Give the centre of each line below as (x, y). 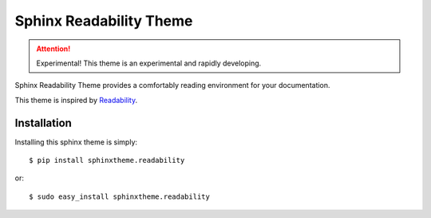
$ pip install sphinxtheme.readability (107, 161)
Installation (43, 123)
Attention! (53, 49)
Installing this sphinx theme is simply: (76, 142)
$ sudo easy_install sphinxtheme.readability (120, 196)
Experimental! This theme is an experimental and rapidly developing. (149, 63)
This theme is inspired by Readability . (76, 100)
